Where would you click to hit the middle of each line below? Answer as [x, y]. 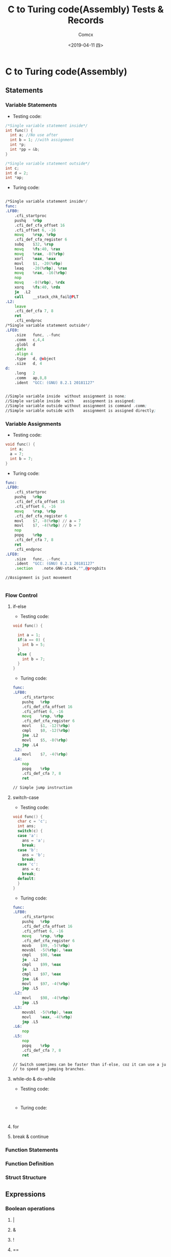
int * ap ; [15, 178]
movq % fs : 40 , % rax [37, 249]
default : [27, 879]
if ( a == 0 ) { [31, 640]
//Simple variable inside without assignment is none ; [66, 396]
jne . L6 [30, 979]
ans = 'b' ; [34, 855]
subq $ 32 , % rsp [34, 245]
